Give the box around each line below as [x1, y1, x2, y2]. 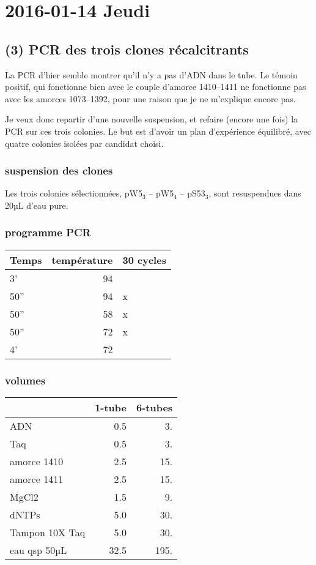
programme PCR [5, 225, 91, 240]
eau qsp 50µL [10, 542, 67, 557]
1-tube [95, 400, 127, 414]
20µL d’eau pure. [5, 198, 68, 211]
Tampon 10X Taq [10, 525, 86, 539]
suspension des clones [5, 163, 113, 178]
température [51, 252, 113, 267]
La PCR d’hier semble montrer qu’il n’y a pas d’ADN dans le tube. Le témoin [5, 68, 298, 81]
